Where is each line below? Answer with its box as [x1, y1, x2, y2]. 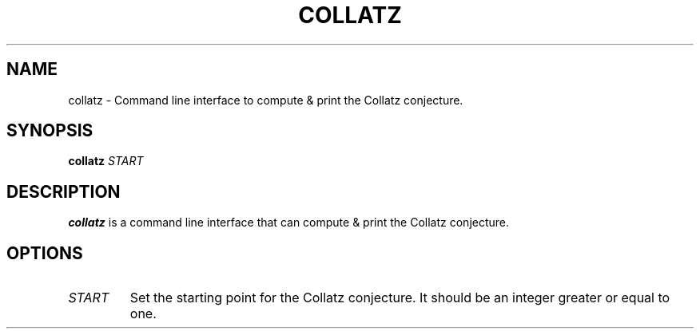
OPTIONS [6, 242, 83, 263]
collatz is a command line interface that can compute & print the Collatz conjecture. [68, 215, 510, 230]
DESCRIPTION [6, 181, 121, 202]
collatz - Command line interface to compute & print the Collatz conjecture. [68, 93, 463, 107]
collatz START [68, 154, 144, 168]
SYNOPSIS [6, 120, 93, 141]
